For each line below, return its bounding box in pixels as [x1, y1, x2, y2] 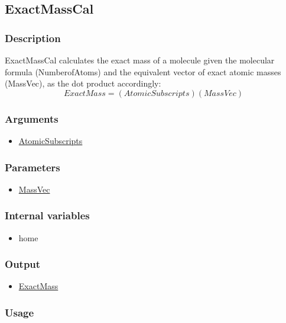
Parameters [5, 159, 60, 174]
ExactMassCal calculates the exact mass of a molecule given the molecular [5, 54, 275, 66]
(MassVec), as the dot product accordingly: [5, 77, 161, 89]
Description [5, 30, 61, 45]
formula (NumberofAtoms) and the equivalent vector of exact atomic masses [5, 65, 281, 78]
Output [5, 257, 41, 271]
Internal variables [5, 208, 90, 223]
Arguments [5, 111, 58, 126]
